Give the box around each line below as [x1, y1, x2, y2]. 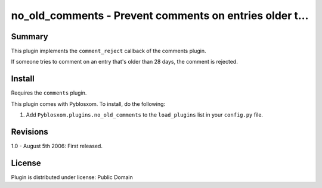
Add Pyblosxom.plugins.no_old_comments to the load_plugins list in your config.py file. [26, 111, 264, 118]
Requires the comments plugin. [11, 89, 87, 96]
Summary [11, 32, 48, 42]
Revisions [11, 127, 49, 137]
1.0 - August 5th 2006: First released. [11, 143, 103, 150]
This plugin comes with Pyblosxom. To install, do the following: [11, 100, 166, 107]
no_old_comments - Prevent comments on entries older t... [11, 9, 309, 22]
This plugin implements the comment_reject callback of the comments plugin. [11, 48, 206, 55]
